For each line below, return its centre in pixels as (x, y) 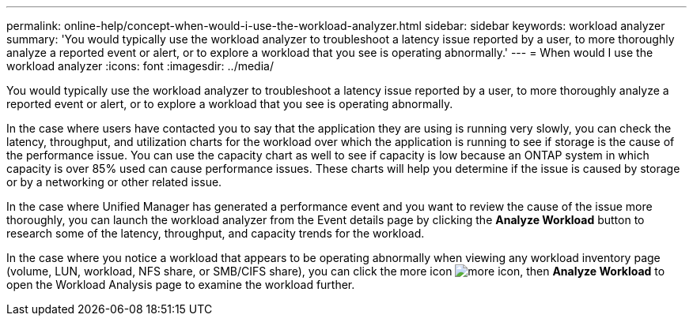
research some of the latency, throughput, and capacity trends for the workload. (216, 233)
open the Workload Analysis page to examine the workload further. (181, 285)
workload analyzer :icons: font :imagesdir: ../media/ (140, 66)
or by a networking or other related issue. (114, 182)
